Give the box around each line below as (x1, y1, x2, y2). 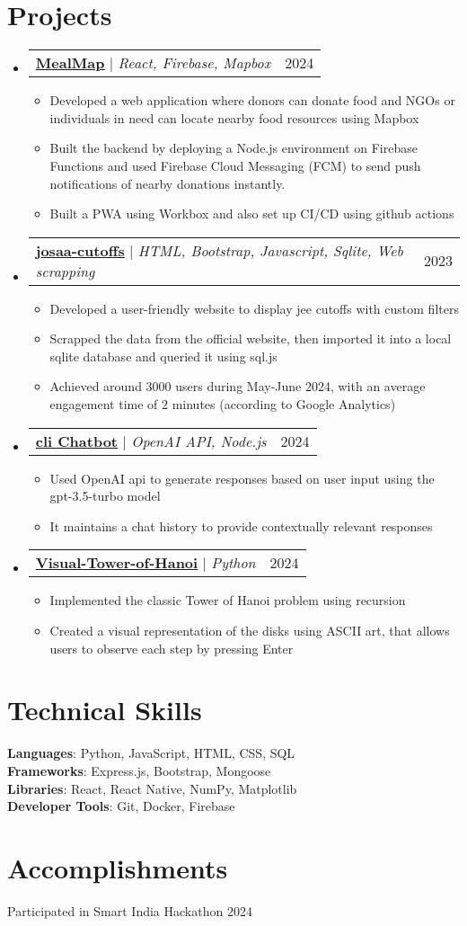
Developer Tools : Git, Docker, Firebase (7, 797, 235, 815)
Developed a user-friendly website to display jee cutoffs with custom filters (49, 298, 459, 317)
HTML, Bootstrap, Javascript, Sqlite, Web (137, 239, 403, 261)
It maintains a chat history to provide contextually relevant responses (49, 516, 433, 535)
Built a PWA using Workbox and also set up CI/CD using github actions (49, 204, 454, 223)
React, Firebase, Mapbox (118, 52, 271, 74)
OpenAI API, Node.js (131, 430, 267, 451)
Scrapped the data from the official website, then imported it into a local (49, 329, 452, 348)
